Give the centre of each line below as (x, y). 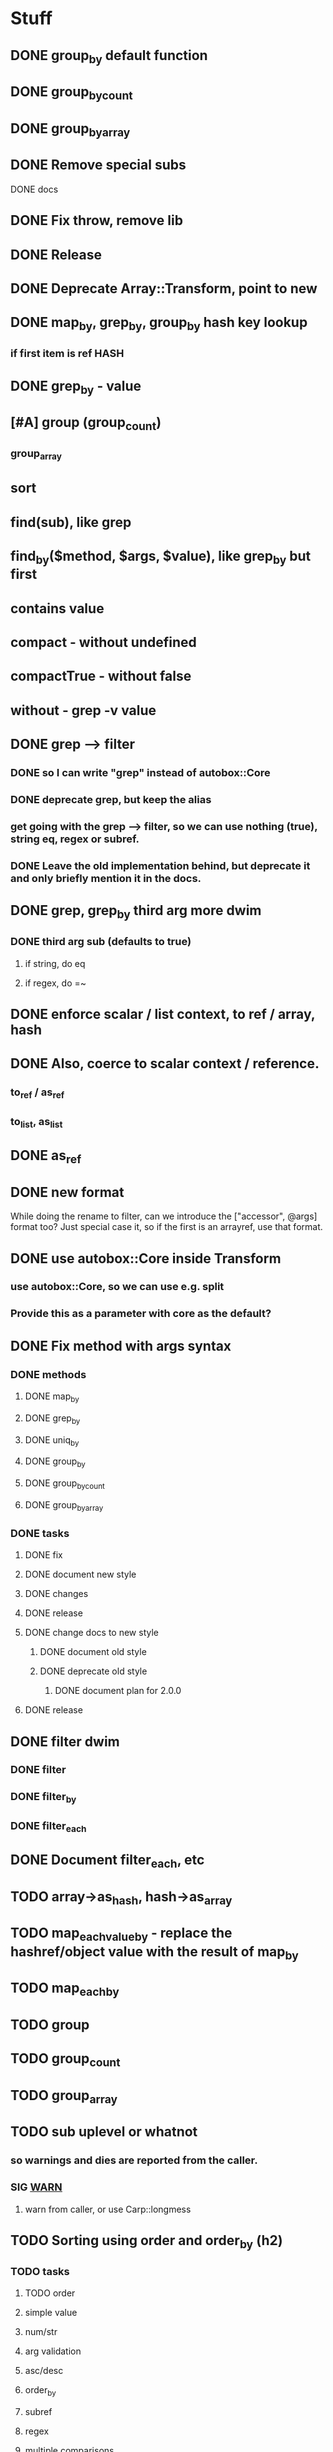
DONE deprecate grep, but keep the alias (111, 799)
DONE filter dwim (65, 1741)
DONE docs (34, 189)
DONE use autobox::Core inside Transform (146, 1258)
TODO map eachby (65, 1989)
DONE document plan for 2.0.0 (118, 1691)
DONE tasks (40, 1533)
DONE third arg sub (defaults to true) (101, 942)
